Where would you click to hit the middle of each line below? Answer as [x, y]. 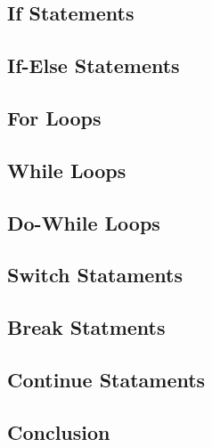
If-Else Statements [94, 65]
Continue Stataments [106, 379]
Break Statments [86, 327]
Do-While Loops [84, 222]
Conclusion [59, 431]
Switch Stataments [95, 275]
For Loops [54, 117]
